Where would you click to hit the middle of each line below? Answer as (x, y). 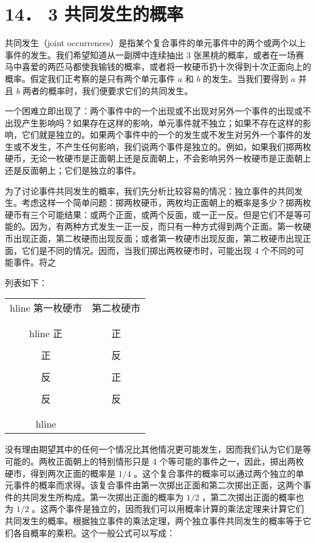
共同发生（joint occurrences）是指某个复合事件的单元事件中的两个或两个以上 (156, 43)
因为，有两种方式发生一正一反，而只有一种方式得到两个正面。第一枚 (166, 226)
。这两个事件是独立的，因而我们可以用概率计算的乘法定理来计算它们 (168, 509)
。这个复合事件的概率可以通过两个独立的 (215, 473)
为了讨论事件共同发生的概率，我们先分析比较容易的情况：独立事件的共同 (149, 190)
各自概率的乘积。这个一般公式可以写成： (94, 532)
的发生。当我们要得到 (246, 78)
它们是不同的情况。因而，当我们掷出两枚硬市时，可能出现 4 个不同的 (159, 250)
